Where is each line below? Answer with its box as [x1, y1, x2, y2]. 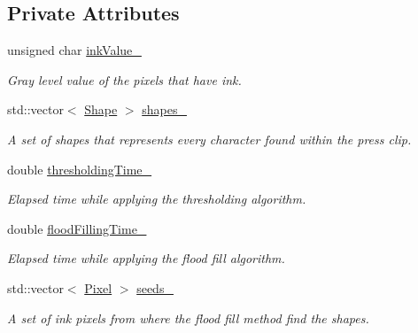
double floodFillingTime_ [7, 219, 147, 237]
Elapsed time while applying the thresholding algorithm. [7, 190, 306, 208]
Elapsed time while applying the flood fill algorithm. [7, 249, 285, 267]
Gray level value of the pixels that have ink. [7, 70, 242, 89]
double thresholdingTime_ [7, 159, 152, 178]
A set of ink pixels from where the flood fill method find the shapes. [7, 308, 369, 327]
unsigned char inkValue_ [7, 41, 142, 59]
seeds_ [136, 278, 174, 297]
